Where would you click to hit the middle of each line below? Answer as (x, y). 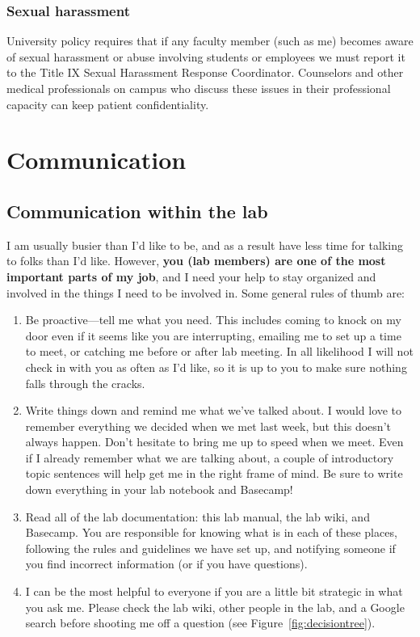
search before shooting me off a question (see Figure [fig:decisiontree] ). (200, 623)
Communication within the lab (137, 211)
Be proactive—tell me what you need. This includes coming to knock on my (213, 320)
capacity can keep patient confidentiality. (108, 104)
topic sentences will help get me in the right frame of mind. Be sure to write (214, 473)
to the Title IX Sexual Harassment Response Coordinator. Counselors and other (205, 72)
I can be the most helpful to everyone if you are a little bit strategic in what (214, 591)
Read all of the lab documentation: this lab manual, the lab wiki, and (197, 516)
